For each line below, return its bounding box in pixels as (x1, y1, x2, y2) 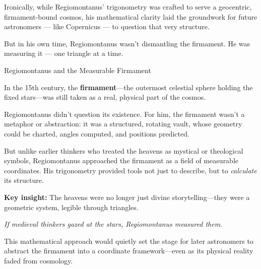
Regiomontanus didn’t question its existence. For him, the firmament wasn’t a (4, 108, 245, 119)
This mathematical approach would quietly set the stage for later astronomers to (4, 235, 253, 246)
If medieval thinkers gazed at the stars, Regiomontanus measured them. (4, 219, 223, 229)
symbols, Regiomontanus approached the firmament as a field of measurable (4, 155, 239, 166)
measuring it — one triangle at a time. (4, 48, 123, 58)
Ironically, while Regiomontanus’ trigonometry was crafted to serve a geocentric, (4, 2, 252, 12)
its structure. (4, 175, 44, 185)
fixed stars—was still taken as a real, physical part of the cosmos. (4, 92, 206, 102)
